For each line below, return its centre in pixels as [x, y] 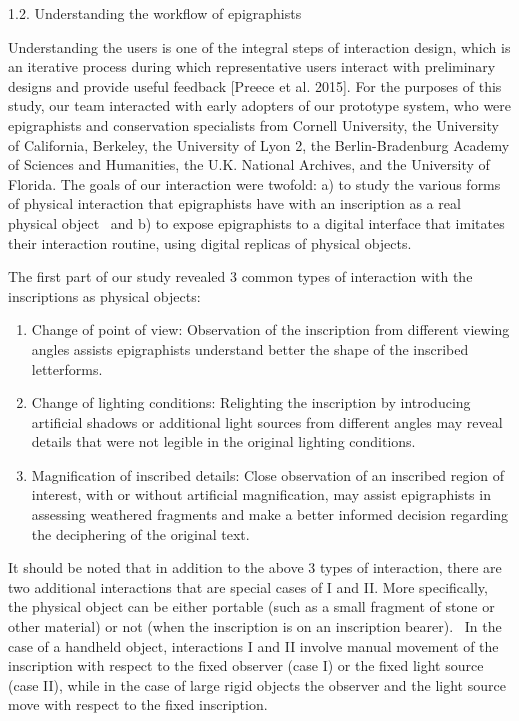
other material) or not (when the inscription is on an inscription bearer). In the [255, 626]
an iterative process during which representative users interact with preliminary [252, 66]
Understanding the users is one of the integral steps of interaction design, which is [259, 46]
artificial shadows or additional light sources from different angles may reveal [267, 421]
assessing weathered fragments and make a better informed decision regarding [270, 514]
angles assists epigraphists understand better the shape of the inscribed [250, 348]
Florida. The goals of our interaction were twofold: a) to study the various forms [254, 183]
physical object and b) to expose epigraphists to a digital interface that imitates [256, 222]
